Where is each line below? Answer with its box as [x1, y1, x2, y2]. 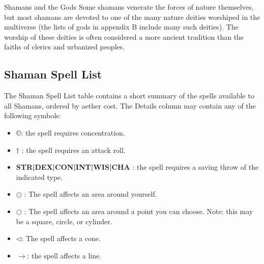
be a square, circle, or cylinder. [16, 216, 112, 226]
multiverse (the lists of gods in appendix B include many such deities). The [4, 21, 239, 32]
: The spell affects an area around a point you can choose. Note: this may [24, 205, 253, 216]
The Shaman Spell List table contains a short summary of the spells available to [4, 90, 254, 101]
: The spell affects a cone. [21, 233, 101, 244]
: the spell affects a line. [27, 250, 102, 260]
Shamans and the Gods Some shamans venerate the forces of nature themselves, [4, 2, 254, 12]
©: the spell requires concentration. [16, 127, 125, 138]
